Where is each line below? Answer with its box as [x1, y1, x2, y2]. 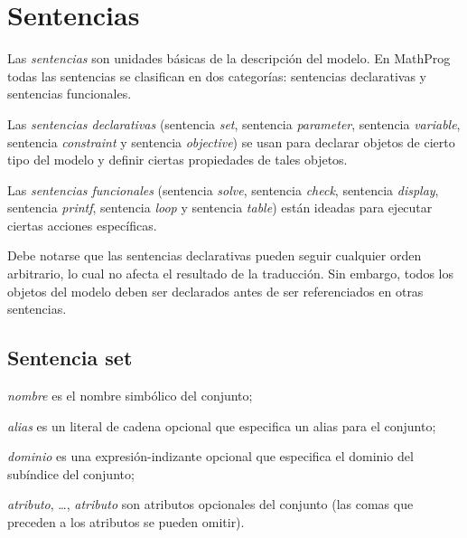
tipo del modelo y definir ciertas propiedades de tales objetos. [7, 150, 348, 169]
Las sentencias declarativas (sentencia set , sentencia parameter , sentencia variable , [7, 114, 461, 133]
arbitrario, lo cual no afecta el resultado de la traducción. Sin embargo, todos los [7, 264, 453, 283]
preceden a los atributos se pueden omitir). [7, 513, 245, 532]
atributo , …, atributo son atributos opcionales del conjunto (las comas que [7, 495, 414, 514]
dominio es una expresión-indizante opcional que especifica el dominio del [7, 447, 414, 466]
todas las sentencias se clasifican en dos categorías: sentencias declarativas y [7, 66, 427, 85]
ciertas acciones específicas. [7, 215, 157, 234]
